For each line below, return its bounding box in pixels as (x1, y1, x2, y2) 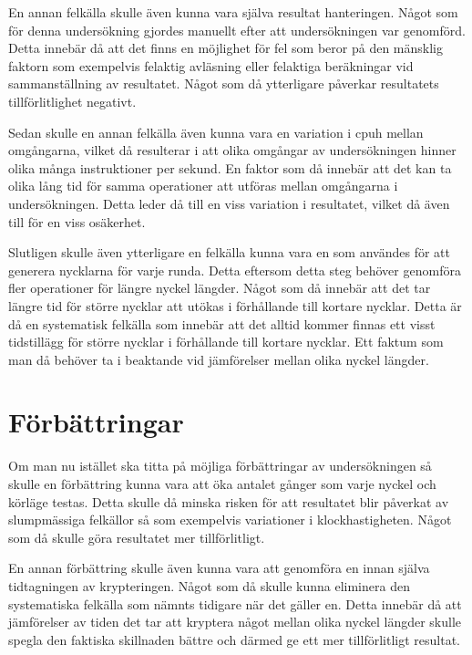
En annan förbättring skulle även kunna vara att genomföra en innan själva (8, 558, 430, 577)
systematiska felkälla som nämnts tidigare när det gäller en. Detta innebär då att (8, 594, 462, 613)
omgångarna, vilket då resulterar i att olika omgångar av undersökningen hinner (8, 140, 457, 160)
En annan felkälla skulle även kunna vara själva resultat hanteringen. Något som (8, 3, 458, 21)
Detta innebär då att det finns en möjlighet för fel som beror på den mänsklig (8, 38, 443, 57)
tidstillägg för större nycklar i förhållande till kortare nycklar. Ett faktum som (8, 332, 444, 351)
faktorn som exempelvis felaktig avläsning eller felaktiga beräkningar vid (8, 56, 414, 75)
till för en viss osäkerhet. (8, 212, 146, 231)
